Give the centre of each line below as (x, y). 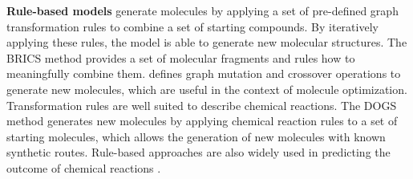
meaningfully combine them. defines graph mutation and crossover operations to (204, 73)
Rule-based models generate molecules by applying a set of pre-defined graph (202, 10)
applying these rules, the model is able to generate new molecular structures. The (207, 42)
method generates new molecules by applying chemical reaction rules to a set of (202, 121)
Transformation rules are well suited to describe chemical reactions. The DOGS (202, 105)
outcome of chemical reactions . (84, 167)
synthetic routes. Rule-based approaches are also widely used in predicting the (198, 152)
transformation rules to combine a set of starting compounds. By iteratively (192, 26)
